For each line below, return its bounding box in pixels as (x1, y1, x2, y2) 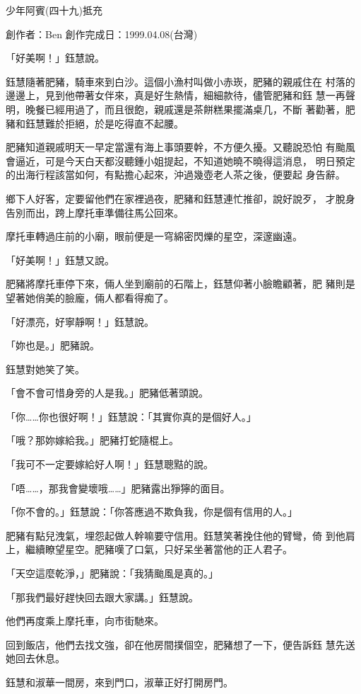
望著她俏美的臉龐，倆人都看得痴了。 (6, 290, 174, 305)
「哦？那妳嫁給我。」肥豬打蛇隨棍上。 (6, 433, 179, 448)
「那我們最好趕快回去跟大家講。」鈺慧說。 (6, 589, 199, 604)
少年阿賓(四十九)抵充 (6, 3, 102, 17)
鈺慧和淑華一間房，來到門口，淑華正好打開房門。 (6, 675, 233, 689)
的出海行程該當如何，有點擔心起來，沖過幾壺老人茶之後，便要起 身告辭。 (6, 167, 345, 182)
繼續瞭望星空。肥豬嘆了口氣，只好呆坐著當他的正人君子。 (25, 542, 292, 557)
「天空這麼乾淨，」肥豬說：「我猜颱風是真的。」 (6, 566, 218, 581)
